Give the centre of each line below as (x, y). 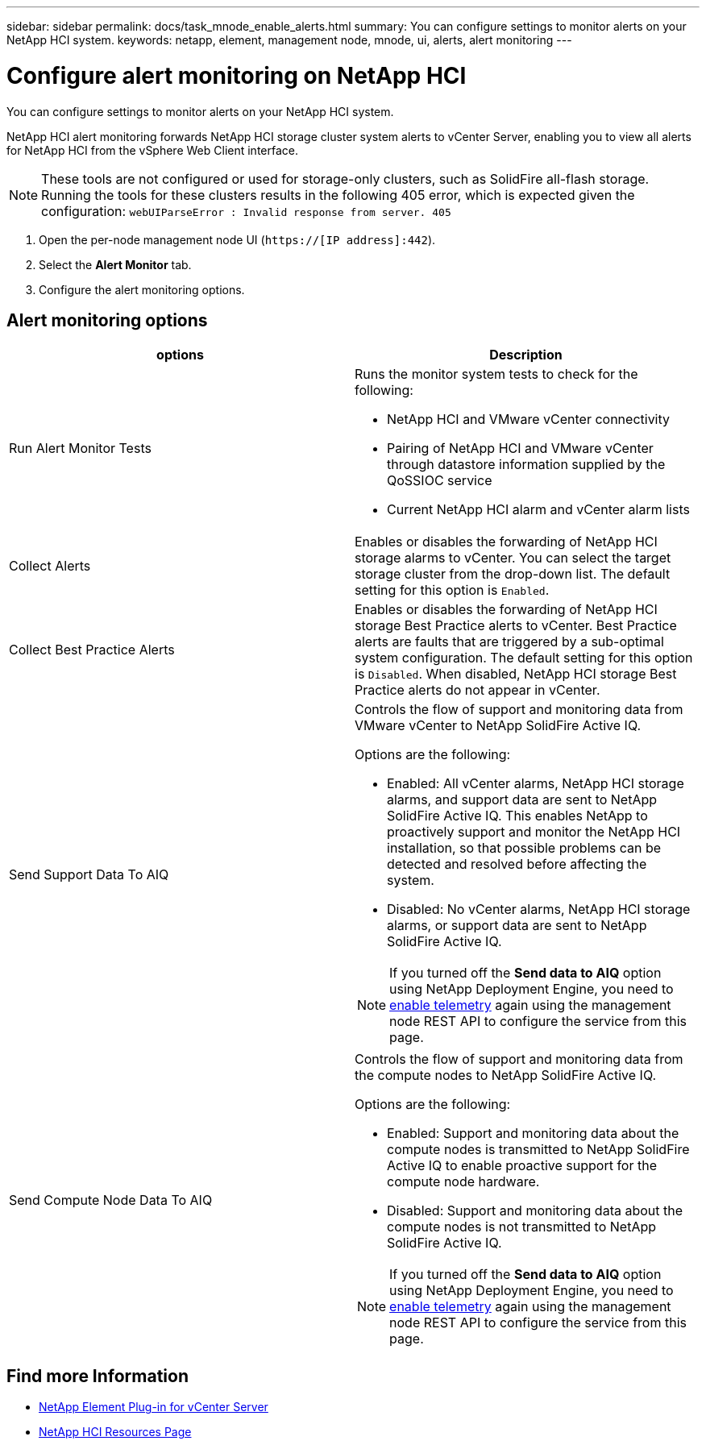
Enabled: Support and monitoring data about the (533, 1134)
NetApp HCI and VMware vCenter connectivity (529, 419)
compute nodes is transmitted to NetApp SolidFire (538, 1150)
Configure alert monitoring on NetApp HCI (237, 75)
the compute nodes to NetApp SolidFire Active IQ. (506, 1075)
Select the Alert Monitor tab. (115, 264)
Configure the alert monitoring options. (142, 289)
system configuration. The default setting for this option (524, 658)
